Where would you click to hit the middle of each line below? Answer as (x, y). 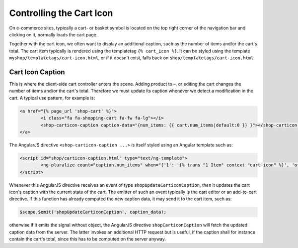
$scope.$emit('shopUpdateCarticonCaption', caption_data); (93, 212)
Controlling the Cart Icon (61, 13)
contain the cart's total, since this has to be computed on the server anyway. (88, 239)
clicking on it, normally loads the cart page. (53, 34)
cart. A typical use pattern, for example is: (52, 98)
